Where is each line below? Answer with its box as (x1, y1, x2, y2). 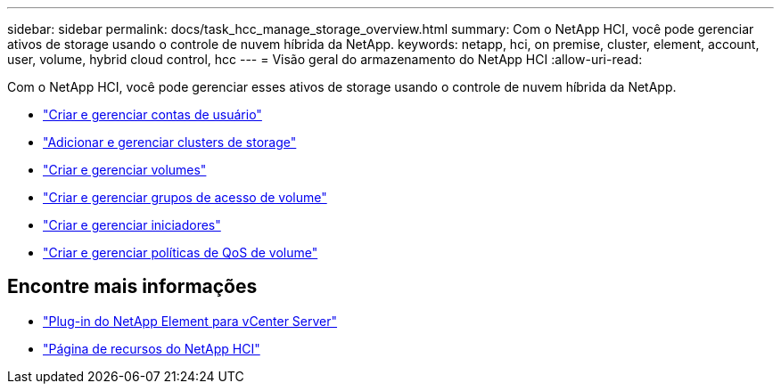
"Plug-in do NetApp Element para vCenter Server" (43, 313, 338, 329)
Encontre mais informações (7, 275, 258, 298)
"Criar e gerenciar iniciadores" (43, 217, 221, 232)
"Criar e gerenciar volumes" (43, 162, 207, 177)
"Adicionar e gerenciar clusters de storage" (43, 134, 297, 150)
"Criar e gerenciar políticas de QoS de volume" (43, 245, 318, 260)
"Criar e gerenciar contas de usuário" (43, 107, 262, 122)
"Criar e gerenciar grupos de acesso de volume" (43, 190, 327, 205)
